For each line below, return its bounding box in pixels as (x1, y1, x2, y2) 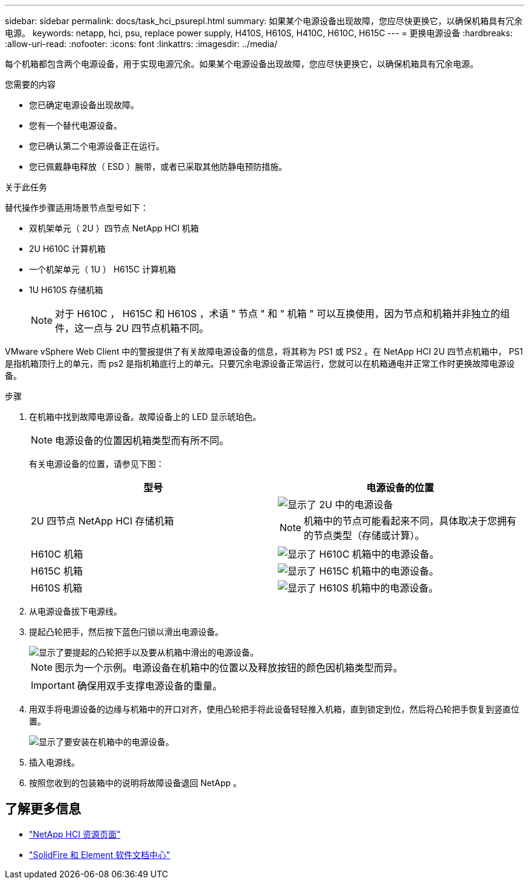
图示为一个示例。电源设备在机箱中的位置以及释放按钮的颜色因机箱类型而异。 (55, 662, 403, 674)
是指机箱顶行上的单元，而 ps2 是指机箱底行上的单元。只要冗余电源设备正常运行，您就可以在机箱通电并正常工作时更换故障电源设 (5, 358, 515, 369)
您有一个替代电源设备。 (29, 120, 122, 131)
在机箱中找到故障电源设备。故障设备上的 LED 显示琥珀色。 (29, 411, 261, 422)
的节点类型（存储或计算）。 (304, 529, 425, 541)
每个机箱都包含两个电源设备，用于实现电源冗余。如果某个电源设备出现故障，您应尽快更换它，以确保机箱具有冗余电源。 (5, 59, 478, 69)
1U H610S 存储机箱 (29, 285, 103, 295)
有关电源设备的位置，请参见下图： (29, 459, 164, 469)
